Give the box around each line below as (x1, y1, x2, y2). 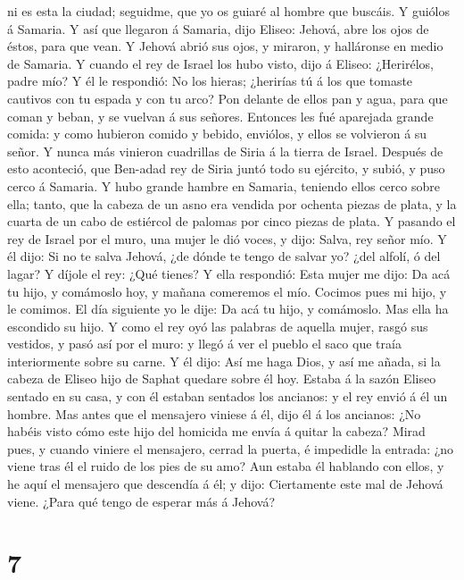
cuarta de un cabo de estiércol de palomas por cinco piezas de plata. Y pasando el (7, 212, 456, 231)
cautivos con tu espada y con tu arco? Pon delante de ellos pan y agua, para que (7, 88, 448, 107)
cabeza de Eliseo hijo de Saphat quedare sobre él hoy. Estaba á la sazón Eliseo (7, 369, 436, 388)
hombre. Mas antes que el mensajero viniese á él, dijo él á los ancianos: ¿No (7, 404, 421, 423)
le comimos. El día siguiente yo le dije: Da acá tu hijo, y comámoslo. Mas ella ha (7, 299, 449, 318)
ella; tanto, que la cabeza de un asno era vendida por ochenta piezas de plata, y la (7, 194, 457, 213)
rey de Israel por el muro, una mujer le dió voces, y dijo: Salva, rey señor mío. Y (7, 229, 447, 248)
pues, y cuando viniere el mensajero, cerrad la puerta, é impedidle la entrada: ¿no (7, 439, 454, 458)
